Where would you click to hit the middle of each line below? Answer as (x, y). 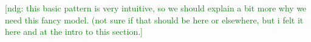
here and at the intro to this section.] (74, 31)
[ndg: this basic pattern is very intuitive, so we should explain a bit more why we (156, 8)
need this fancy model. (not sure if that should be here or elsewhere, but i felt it (154, 19)
